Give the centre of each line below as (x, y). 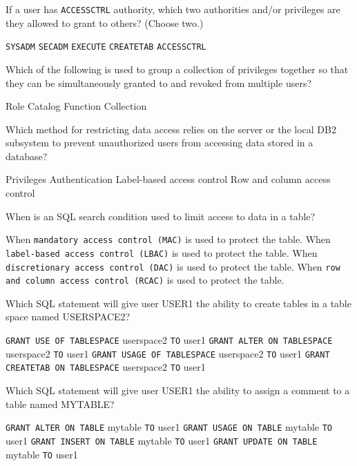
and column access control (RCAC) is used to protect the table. (145, 280)
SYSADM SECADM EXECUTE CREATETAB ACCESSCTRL (106, 47)
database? (27, 156)
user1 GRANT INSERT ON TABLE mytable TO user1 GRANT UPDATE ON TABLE (162, 440)
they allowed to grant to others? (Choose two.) (105, 22)
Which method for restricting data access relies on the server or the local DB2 (171, 129)
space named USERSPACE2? (68, 317)
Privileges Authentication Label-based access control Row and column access (168, 179)
